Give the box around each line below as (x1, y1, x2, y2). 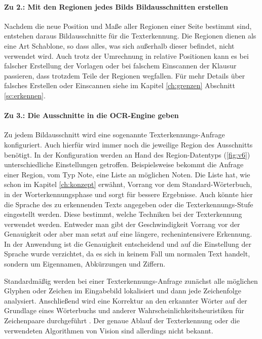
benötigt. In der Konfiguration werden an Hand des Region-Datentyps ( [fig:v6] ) (4, 149, 250, 160)
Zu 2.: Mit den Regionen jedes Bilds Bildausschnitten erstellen (4, 1, 228, 12)
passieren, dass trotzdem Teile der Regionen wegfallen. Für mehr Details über (4, 70, 245, 81)
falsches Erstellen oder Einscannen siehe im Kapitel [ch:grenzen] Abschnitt (4, 80, 235, 91)
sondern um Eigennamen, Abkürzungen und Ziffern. (4, 258, 166, 269)
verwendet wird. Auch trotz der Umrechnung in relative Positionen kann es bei (4, 50, 249, 61)
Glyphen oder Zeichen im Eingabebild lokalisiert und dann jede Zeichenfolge (4, 285, 241, 296)
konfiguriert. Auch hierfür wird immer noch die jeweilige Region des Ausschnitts (4, 139, 253, 149)
